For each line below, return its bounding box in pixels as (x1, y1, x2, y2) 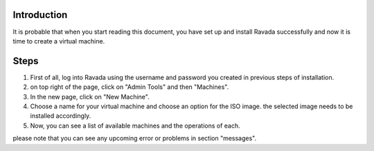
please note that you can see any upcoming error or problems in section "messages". (12, 134, 257, 143)
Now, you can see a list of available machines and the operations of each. (30, 121, 240, 130)
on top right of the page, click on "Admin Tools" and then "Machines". (30, 83, 229, 91)
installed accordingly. (30, 112, 91, 120)
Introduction (12, 9, 68, 21)
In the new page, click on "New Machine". (30, 92, 150, 101)
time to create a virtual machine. (12, 37, 105, 45)
